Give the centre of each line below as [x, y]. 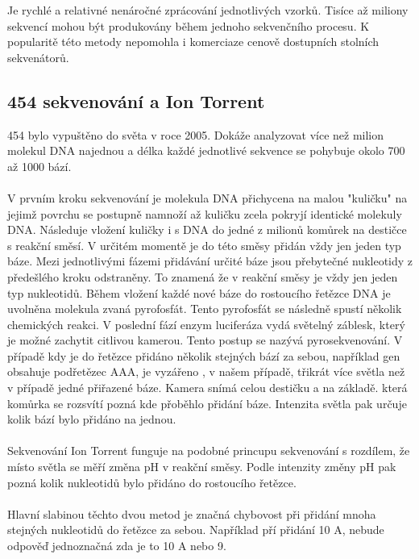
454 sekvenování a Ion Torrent [136, 100]
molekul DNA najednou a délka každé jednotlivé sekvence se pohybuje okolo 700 [206, 150]
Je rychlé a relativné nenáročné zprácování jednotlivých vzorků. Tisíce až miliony [208, 10]
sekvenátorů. [38, 57]
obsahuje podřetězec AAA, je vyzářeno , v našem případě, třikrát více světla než [206, 371]
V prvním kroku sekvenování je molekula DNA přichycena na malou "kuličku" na [207, 197]
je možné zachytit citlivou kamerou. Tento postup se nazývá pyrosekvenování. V [205, 340]
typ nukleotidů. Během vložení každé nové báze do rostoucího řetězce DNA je [199, 292]
